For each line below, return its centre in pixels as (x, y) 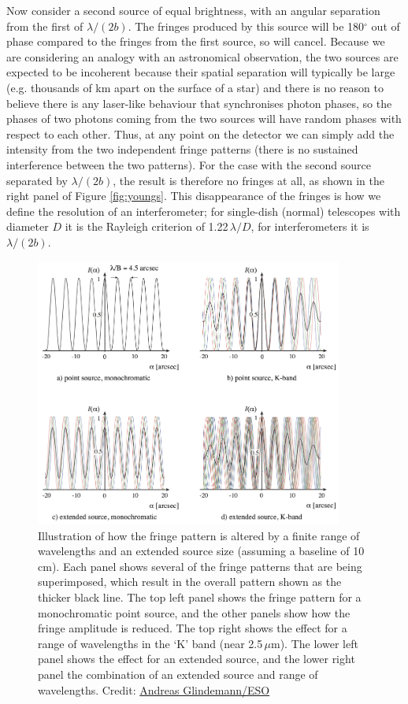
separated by (37, 180)
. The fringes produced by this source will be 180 (246, 26)
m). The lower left (315, 643)
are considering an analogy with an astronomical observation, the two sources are (202, 56)
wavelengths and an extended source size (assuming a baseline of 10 (201, 551)
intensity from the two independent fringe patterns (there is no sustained (182, 149)
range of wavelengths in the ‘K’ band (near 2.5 (150, 643)
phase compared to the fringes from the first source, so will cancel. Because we (196, 41)
